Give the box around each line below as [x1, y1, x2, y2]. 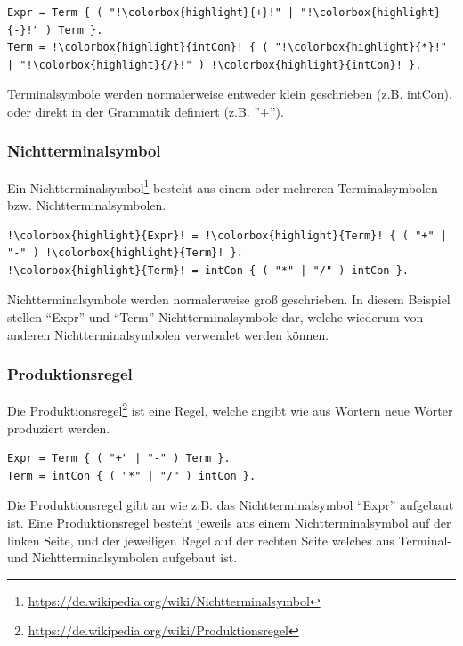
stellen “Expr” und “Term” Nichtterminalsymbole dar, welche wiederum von [7, 308, 424, 326]
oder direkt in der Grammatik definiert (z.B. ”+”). [7, 101, 284, 120]
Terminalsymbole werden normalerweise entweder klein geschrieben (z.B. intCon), [7, 85, 452, 103]
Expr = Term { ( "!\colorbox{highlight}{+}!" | [7, 6, 295, 19]
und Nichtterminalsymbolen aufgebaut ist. [7, 548, 238, 567]
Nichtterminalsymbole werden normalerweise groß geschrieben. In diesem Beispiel [7, 290, 451, 309]
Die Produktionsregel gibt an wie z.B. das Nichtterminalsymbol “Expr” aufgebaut [7, 496, 454, 514]
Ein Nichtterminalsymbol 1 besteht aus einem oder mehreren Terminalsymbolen [7, 175, 438, 197]
